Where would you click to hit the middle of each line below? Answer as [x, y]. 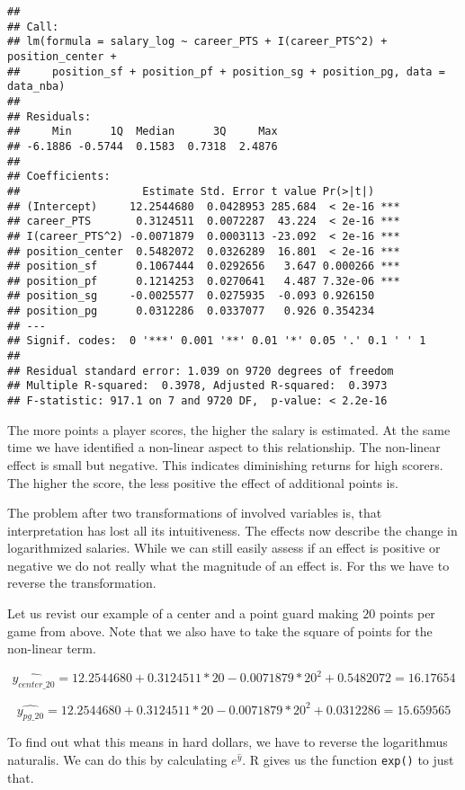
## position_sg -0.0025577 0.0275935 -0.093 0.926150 [191, 296]
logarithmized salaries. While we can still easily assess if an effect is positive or [224, 548]
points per [407, 613]
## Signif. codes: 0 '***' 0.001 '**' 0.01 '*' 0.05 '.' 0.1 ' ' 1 [217, 341]
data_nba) [36, 87]
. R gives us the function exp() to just [348, 760]
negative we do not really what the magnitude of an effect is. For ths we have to [228, 565]
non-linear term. [52, 648]
